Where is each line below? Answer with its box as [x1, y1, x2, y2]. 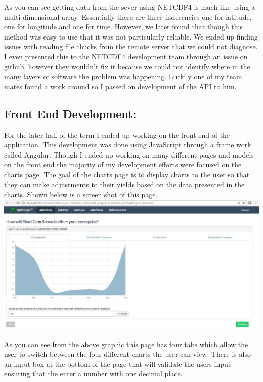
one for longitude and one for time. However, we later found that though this [4, 21, 243, 32]
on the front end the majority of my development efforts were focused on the [4, 159, 242, 170]
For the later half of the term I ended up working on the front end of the [4, 129, 230, 140]
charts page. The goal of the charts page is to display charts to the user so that [4, 169, 250, 179]
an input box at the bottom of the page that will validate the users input [4, 358, 231, 369]
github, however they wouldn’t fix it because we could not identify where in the [4, 61, 250, 71]
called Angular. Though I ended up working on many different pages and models [4, 149, 254, 160]
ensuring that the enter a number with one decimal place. [4, 368, 183, 379]
